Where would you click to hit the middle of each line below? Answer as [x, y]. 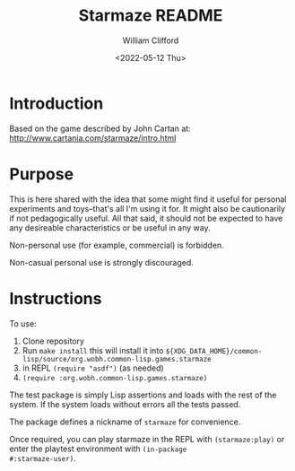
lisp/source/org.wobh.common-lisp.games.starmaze [117, 359]
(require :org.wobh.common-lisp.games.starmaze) [115, 378]
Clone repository [53, 341]
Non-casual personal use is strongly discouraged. [102, 262]
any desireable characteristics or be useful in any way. [110, 227]
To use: [23, 323]
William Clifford [151, 40]
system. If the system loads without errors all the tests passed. [125, 404]
